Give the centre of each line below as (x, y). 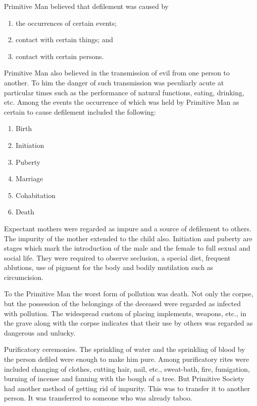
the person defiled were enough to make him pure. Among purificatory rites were (127, 359)
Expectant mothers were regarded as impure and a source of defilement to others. (128, 228)
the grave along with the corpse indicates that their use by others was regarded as (128, 323)
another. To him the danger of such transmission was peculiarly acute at (114, 82)
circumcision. (24, 277)
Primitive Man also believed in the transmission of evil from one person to (117, 73)
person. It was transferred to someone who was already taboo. (98, 398)
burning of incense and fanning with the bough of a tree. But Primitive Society (124, 378)
